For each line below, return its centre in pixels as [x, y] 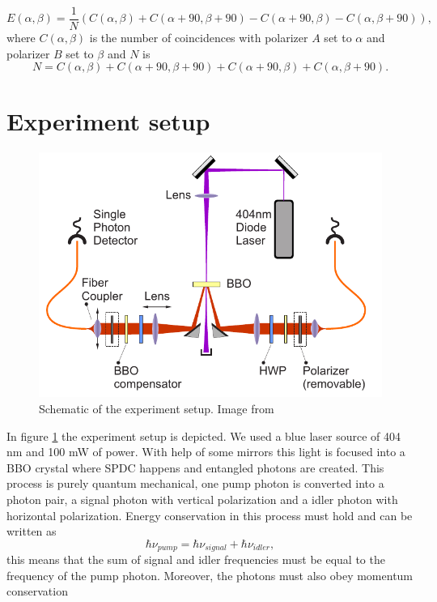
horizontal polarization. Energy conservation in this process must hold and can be [210, 515]
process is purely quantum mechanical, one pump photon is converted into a [195, 483]
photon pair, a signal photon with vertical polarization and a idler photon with [202, 499]
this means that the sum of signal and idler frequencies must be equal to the [196, 559]
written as [32, 531]
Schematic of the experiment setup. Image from [157, 408]
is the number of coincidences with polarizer [199, 38]
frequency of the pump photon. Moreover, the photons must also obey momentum [210, 575]
